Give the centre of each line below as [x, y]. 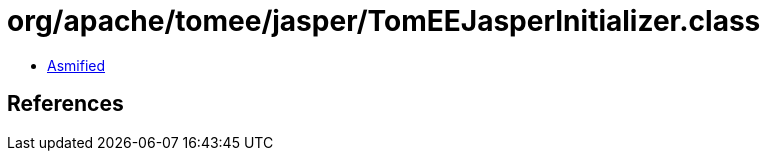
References [65, 104]
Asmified [76, 65]
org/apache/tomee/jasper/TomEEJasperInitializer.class [384, 21]
